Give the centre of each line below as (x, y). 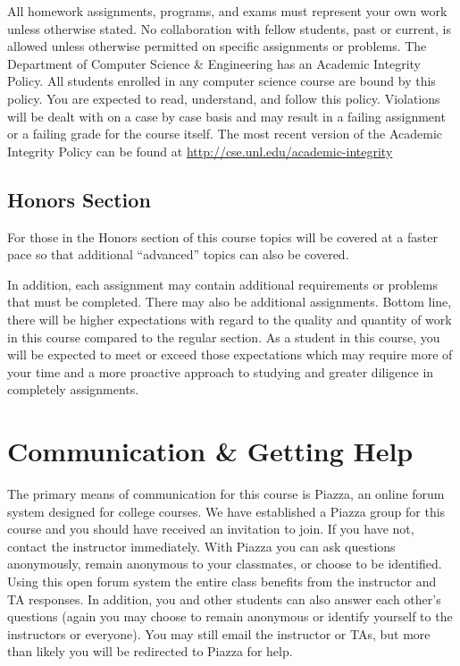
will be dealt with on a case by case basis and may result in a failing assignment (226, 116)
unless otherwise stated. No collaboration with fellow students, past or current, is (230, 28)
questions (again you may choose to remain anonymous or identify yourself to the (230, 616)
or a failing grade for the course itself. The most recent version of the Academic (225, 134)
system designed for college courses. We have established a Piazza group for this (226, 511)
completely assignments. (73, 389)
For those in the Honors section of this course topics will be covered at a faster (222, 236)
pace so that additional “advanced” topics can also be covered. (178, 254)
